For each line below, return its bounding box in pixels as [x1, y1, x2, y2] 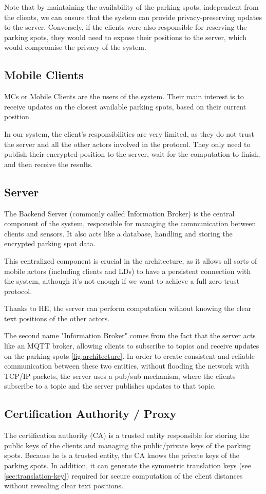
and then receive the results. [4, 158, 93, 169]
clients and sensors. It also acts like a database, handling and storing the [4, 228, 233, 239]
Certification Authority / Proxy [4, 406, 177, 422]
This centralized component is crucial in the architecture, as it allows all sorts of [4, 255, 257, 266]
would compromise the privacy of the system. [4, 42, 146, 52]
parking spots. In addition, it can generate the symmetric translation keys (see [4, 460, 251, 471]
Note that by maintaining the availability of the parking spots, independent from [4, 2, 259, 12]
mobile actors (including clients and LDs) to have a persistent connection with [4, 265, 251, 276]
